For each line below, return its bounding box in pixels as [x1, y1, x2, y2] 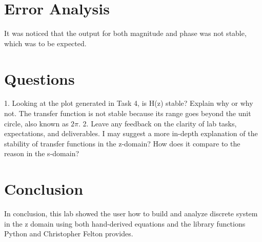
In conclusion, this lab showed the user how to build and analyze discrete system [4, 208, 258, 219]
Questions [4, 68, 75, 89]
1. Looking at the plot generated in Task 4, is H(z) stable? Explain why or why [4, 98, 253, 108]
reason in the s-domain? [4, 148, 79, 159]
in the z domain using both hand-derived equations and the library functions [4, 218, 246, 229]
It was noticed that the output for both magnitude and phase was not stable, [4, 28, 247, 39]
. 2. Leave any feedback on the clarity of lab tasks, [78, 118, 237, 128]
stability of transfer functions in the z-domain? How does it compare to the [4, 138, 240, 148]
